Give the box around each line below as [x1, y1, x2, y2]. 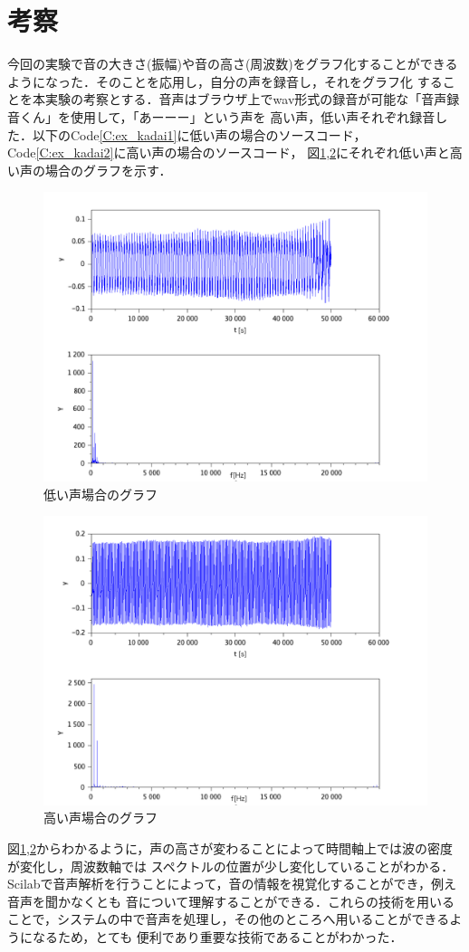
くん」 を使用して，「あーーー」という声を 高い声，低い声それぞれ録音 [19, 107, 435, 126]
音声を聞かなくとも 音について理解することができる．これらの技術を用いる [7, 891, 455, 910]
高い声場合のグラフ [43, 808, 158, 827]
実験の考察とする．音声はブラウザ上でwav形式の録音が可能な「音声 [44, 90, 447, 109]
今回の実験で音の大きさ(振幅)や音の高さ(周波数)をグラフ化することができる [7, 54, 458, 73]
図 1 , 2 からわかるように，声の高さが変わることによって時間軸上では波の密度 [7, 838, 454, 857]
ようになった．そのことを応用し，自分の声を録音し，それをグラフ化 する [7, 71, 443, 90]
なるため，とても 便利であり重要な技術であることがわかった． [32, 927, 403, 946]
